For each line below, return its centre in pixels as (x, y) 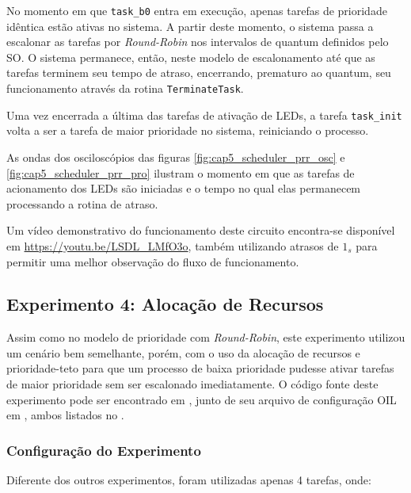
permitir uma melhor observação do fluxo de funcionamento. (153, 261)
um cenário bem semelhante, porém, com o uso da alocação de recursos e (183, 352)
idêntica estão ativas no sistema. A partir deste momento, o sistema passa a (190, 26)
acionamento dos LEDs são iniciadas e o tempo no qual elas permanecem (184, 188)
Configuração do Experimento (104, 450)
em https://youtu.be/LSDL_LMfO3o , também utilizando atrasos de (173, 245)
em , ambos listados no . (65, 415)
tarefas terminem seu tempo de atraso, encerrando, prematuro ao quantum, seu (199, 73)
